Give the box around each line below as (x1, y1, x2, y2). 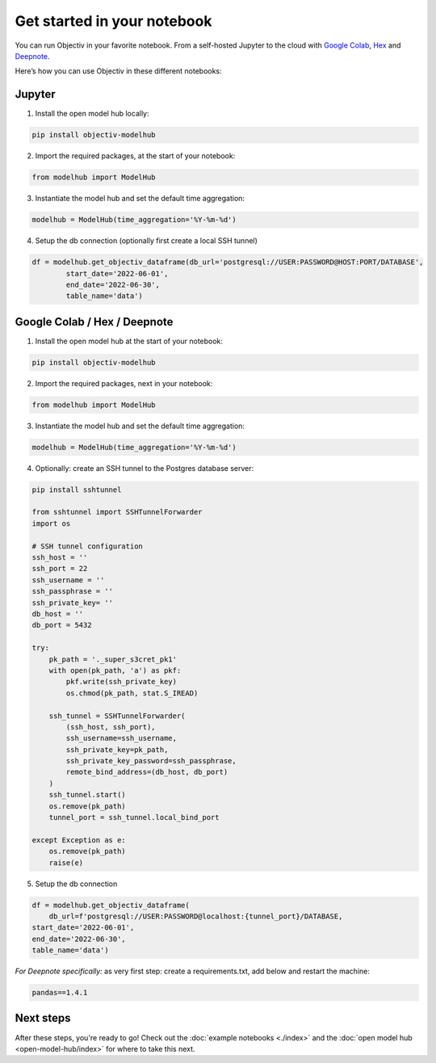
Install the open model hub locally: (35, 109, 149, 119)
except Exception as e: (31, 835, 127, 844)
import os (31, 519, 71, 528)
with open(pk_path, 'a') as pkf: (48, 666, 182, 674)
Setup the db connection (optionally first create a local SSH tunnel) (35, 236, 258, 246)
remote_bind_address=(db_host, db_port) (65, 767, 228, 777)
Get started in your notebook (15, 12, 212, 30)
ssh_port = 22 (31, 564, 88, 574)
